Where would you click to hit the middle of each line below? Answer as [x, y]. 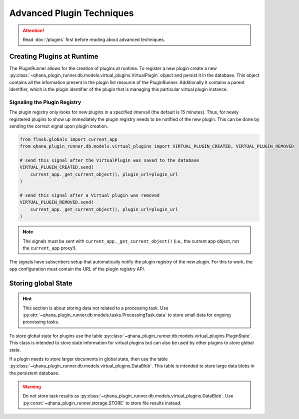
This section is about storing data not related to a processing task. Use [95, 308]
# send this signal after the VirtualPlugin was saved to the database [109, 160]
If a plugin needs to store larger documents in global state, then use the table [88, 359]
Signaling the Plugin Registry [45, 102]
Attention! [33, 30]
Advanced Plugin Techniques [71, 13]
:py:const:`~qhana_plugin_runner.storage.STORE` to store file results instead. [102, 403]
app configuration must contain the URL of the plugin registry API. [77, 269]
